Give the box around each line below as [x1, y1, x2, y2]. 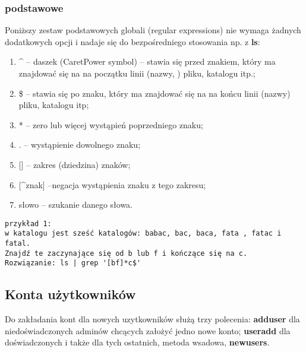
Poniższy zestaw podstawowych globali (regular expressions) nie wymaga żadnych [5, 24, 301, 36]
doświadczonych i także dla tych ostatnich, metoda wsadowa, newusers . [5, 336, 270, 348]
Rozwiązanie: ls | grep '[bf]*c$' [5, 259, 141, 268]
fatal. [5, 239, 30, 248]
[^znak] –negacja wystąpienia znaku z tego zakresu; [18, 178, 206, 191]
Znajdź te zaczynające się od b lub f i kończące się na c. [5, 249, 248, 258]
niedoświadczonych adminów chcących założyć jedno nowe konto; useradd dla [5, 324, 291, 337]
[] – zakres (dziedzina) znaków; [18, 158, 131, 170]
